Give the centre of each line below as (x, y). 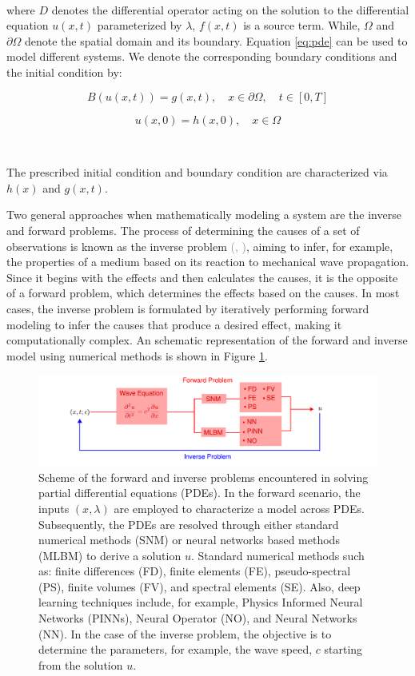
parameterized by (140, 25)
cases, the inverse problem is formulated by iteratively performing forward (188, 308)
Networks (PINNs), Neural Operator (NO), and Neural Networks (198, 618)
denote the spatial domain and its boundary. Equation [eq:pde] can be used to (216, 40)
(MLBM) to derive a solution (110, 555)
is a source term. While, (302, 25)
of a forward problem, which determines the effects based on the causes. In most (203, 293)
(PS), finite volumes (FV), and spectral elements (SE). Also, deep (200, 586)
